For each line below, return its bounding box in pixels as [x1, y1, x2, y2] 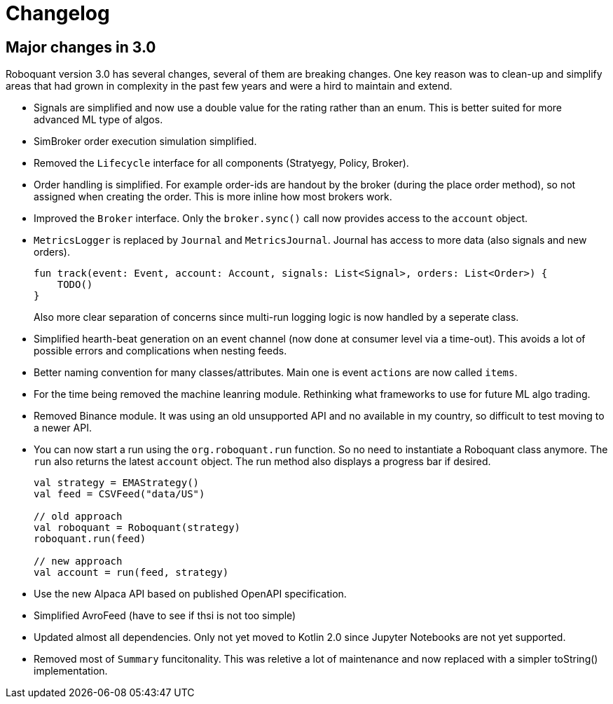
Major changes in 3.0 [6, 38, 156, 56]
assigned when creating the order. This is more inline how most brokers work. [34, 191, 392, 203]
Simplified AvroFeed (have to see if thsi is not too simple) [34, 609, 296, 622]
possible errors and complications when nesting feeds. [34, 345, 287, 357]
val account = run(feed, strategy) [34, 567, 229, 579]
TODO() [57, 279, 93, 291]
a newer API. [34, 422, 92, 434]
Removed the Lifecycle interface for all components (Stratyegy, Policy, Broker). [34, 157, 409, 170]
